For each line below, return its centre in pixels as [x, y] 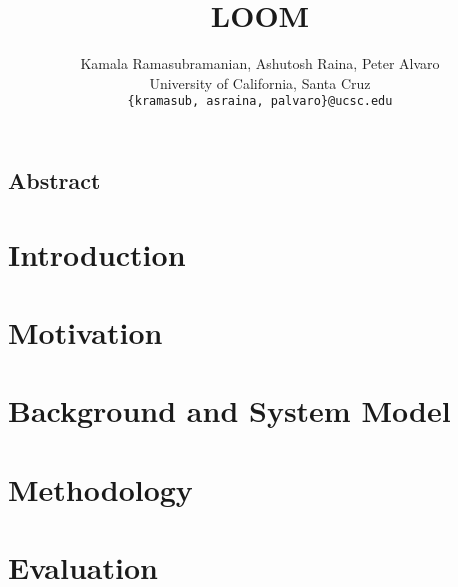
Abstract [54, 179]
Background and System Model [229, 410]
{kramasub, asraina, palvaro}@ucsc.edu [260, 101]
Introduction [97, 253]
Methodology [100, 488]
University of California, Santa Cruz [260, 82]
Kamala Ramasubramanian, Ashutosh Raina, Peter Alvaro [260, 63]
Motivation [85, 331]
